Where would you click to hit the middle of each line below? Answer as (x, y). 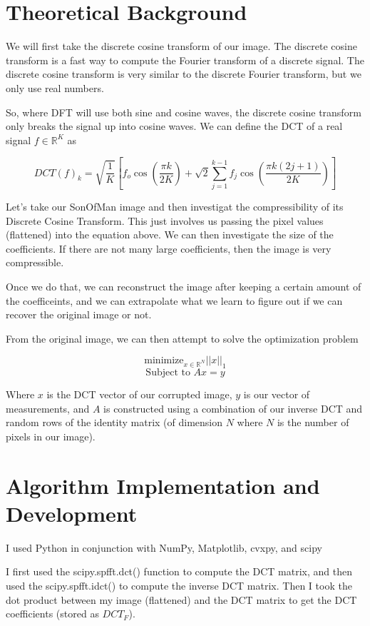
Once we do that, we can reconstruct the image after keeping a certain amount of (184, 286)
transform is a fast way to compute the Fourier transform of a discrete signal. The (185, 60)
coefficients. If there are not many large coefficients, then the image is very (169, 248)
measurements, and (48, 408)
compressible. (35, 262)
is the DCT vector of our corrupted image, (139, 394)
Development (72, 513)
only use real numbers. (55, 87)
